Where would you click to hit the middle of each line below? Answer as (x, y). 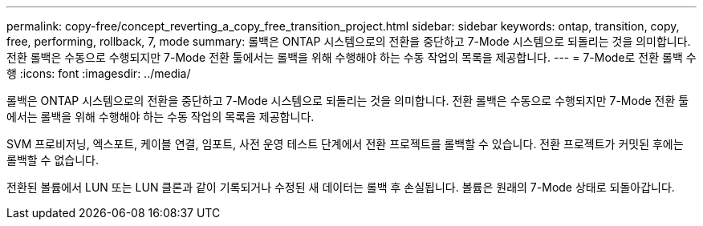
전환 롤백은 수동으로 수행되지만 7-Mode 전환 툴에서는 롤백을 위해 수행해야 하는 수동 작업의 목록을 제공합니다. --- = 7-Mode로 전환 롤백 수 (351, 57)
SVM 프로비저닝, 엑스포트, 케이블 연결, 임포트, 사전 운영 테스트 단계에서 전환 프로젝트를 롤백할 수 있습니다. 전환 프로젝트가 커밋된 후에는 (345, 144)
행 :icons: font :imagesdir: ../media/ (99, 73)
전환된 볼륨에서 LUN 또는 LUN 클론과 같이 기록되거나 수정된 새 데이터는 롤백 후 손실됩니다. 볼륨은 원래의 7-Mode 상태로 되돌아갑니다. (341, 187)
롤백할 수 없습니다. (53, 160)
